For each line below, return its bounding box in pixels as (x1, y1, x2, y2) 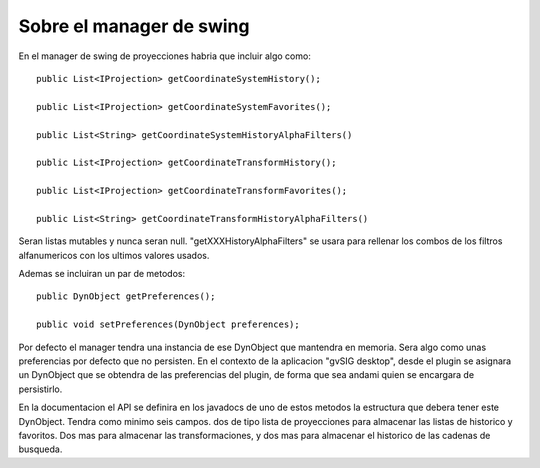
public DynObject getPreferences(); (36, 291, 216, 302)
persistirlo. (18, 383, 63, 395)
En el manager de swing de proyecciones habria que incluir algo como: (18, 50, 312, 62)
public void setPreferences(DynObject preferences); (36, 319, 300, 330)
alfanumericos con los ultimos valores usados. (18, 249, 210, 261)
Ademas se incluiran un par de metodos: (18, 268, 185, 280)
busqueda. (18, 443, 63, 455)
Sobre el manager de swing (18, 15, 250, 37)
